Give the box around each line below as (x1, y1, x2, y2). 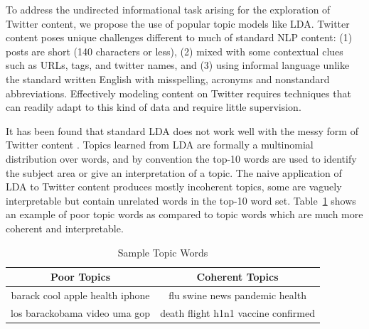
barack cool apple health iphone (11, 287, 150, 302)
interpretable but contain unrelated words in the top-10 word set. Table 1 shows (6, 193, 356, 207)
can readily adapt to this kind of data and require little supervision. (6, 99, 301, 114)
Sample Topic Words (117, 244, 208, 259)
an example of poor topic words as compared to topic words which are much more (6, 207, 363, 222)
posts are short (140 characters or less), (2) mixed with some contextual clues (6, 43, 343, 58)
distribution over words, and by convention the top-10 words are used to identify (6, 151, 357, 166)
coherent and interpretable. (6, 220, 124, 235)
